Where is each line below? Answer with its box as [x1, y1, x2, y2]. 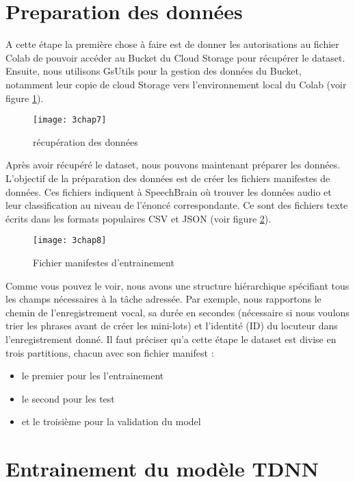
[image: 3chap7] [33, 115, 107, 125]
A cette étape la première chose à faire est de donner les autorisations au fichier [5, 37, 339, 51]
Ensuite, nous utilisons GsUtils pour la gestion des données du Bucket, [5, 64, 302, 78]
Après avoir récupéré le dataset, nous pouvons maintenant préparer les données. [5, 157, 341, 172]
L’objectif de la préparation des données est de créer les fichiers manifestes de [5, 170, 330, 185]
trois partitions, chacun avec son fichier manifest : [5, 345, 214, 359]
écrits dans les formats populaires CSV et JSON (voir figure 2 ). [5, 211, 272, 225]
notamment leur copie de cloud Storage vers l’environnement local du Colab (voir [5, 77, 347, 91]
